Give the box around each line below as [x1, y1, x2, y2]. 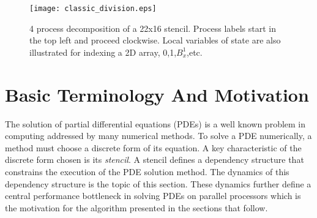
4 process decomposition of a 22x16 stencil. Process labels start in [29, 21, 277, 34]
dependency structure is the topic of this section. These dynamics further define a [5, 177, 311, 190]
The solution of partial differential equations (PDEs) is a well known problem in [5, 117, 306, 130]
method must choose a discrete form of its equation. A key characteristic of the [5, 141, 302, 154]
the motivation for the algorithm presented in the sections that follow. [5, 201, 268, 214]
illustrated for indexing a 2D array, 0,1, [29, 45, 177, 58]
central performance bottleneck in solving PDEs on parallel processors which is [5, 189, 301, 202]
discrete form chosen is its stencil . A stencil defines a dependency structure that [5, 153, 304, 166]
